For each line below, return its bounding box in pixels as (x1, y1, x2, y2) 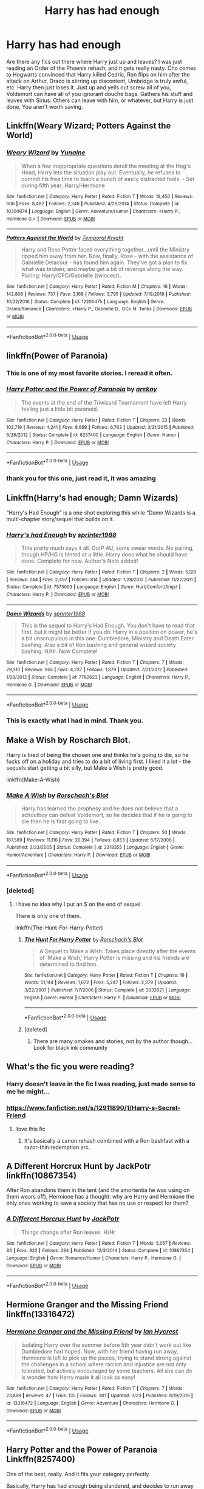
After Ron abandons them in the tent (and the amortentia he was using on (6, 1186, 190, 1194)
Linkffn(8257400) (6, 1454, 76, 1465)
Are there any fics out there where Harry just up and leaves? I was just (6, 58, 182, 65)
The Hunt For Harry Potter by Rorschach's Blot (24, 936, 143, 943)
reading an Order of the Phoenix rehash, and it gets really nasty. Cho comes (6, 64, 196, 72)
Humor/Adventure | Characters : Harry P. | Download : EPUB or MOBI (6, 852, 151, 858)
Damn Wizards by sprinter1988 (6, 610, 86, 617)
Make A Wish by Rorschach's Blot (6, 791, 109, 799)
